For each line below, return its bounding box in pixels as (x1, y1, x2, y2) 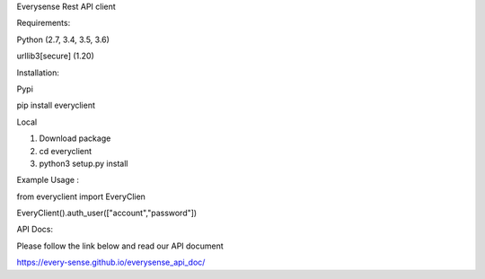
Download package (39, 133, 111, 144)
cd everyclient (39, 145, 93, 156)
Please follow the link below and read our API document (16, 240, 224, 251)
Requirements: (16, 18, 71, 29)
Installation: (16, 67, 60, 78)
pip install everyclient (16, 100, 96, 111)
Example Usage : (16, 175, 80, 186)
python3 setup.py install (39, 158, 128, 169)
